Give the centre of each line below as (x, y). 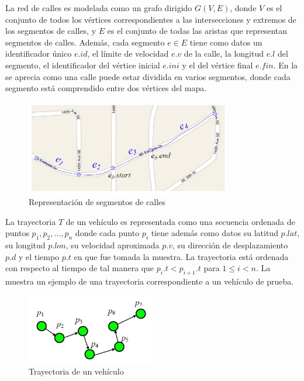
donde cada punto (107, 233)
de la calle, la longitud (224, 53)
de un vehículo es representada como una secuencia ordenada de (180, 221)
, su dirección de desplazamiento (230, 245)
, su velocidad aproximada (113, 245)
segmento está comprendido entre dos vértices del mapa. (106, 88)
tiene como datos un (226, 42)
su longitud (25, 245)
